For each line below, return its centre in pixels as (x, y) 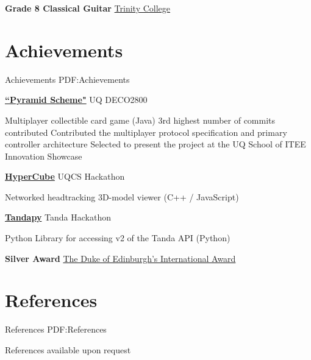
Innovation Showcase (44, 156)
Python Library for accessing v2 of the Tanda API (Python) (118, 238)
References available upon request (68, 349)
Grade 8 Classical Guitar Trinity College (88, 8)
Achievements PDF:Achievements (67, 79)
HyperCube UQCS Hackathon (65, 176)
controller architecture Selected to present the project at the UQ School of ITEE (155, 144)
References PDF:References (56, 329)
